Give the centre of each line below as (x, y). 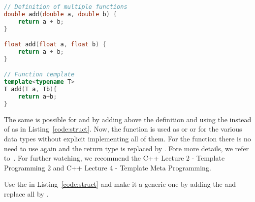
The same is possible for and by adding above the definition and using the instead (128, 119)
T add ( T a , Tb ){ (31, 89)
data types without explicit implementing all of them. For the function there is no (127, 138)
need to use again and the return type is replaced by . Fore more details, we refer (127, 148)
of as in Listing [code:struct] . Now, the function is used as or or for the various (123, 129)
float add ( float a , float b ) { (55, 45)
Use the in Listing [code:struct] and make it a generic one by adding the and (120, 184)
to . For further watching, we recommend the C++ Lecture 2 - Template (114, 158)
